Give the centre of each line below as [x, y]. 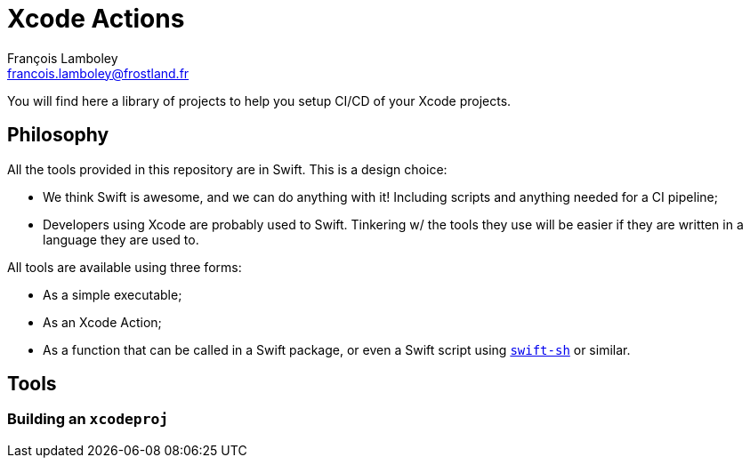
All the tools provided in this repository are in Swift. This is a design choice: [227, 169]
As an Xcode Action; [102, 322]
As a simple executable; [113, 294]
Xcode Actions [96, 19]
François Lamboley [63, 58]
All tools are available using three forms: [125, 267]
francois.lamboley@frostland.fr [98, 73]
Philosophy [58, 135]
